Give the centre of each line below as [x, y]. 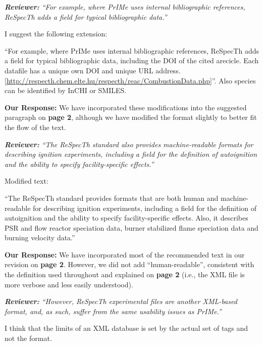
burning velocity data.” [40, 238]
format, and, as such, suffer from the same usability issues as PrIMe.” [113, 311]
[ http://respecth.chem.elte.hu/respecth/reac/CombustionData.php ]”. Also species [130, 80]
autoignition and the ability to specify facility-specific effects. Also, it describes [126, 218]
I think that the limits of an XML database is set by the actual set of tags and [126, 328]
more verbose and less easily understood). [69, 284]
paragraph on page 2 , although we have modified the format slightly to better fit [131, 117]
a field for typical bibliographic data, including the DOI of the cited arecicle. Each [132, 60]
